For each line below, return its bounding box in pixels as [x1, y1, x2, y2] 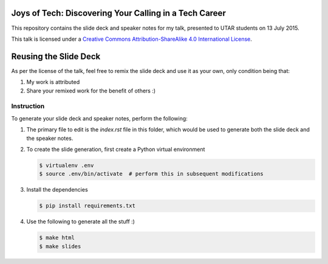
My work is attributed [26, 78, 80, 86]
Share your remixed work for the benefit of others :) [26, 87, 156, 94]
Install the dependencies [26, 186, 88, 193]
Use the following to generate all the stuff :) [26, 218, 135, 225]
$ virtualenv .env [39, 162, 94, 168]
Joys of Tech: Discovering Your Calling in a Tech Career [11, 8, 226, 18]
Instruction [11, 102, 45, 111]
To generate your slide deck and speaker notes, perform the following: [11, 114, 188, 122]
